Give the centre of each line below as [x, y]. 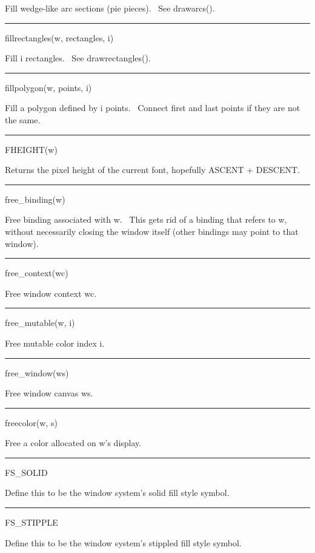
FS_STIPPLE [31, 522]
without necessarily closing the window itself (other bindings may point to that [152, 231]
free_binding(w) [35, 199]
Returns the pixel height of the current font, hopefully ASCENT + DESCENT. [152, 170]
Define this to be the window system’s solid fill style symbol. [117, 493]
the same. [23, 119]
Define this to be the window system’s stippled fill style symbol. [123, 542]
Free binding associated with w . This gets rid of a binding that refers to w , [146, 219]
